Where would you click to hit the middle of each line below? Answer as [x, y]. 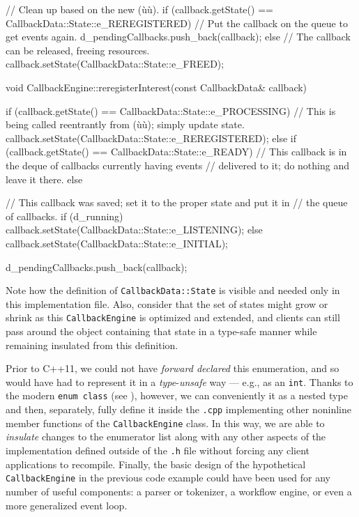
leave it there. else [44, 179]
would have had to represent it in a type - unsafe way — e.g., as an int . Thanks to [179, 381]
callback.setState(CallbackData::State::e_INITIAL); [117, 243]
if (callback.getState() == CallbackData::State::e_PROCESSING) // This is [171, 110]
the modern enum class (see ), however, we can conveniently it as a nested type [177, 395]
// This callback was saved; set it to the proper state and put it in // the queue [177, 202]
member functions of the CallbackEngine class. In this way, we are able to [165, 423]
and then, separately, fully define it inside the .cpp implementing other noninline [178, 409]
